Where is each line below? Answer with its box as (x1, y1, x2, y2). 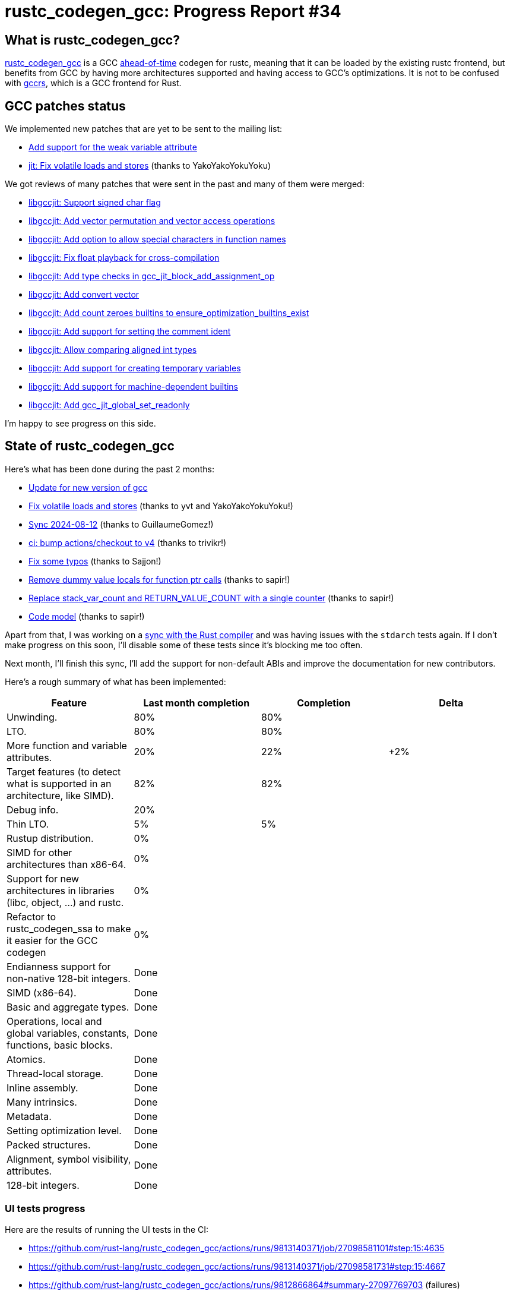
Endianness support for (7, 960, 111, 973)
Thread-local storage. (7, 1067, 104, 1080)
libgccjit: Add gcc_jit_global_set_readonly (28, 400, 190, 411)
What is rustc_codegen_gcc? (5, 32, 180, 48)
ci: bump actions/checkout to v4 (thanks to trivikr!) (28, 537, 227, 548)
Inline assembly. (7, 1081, 78, 1094)
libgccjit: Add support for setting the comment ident (28, 326, 231, 337)
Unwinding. (7, 711, 58, 723)
